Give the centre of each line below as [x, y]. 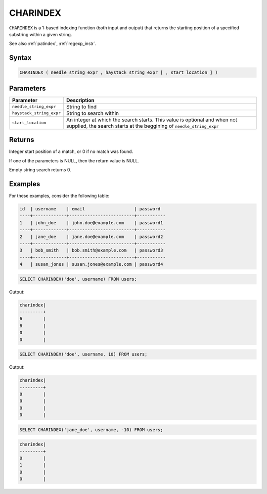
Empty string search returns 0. [40, 170]
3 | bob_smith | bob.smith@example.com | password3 [91, 250]
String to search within [92, 113]
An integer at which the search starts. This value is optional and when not [152, 120]
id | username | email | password [90, 209]
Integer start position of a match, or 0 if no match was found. [71, 151]
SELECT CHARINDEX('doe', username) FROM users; [78, 279]
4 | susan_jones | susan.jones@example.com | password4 [91, 264]
